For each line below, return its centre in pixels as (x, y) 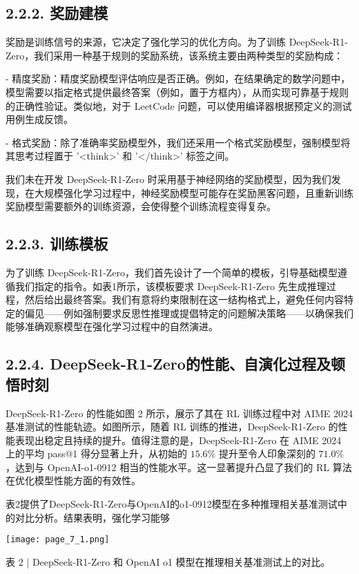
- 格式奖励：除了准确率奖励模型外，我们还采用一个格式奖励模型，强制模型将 (178, 142)
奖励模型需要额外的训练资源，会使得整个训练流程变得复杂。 (141, 206)
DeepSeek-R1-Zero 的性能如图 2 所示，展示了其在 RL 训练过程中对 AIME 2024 (179, 413)
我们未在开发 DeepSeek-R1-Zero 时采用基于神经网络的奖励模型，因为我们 (168, 179)
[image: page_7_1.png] (58, 540)
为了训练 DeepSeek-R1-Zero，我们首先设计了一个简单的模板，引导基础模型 (172, 272)
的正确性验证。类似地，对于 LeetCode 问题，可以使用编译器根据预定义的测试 (179, 105)
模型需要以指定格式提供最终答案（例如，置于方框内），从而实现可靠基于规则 (177, 92)
